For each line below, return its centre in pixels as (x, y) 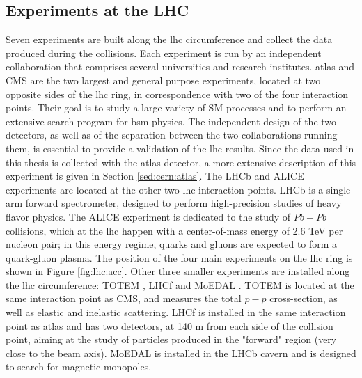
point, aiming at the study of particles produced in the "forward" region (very (171, 339)
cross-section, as (304, 298)
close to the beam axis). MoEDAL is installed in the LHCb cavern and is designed (181, 353)
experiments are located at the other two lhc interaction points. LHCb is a (165, 189)
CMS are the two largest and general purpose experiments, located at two (163, 80)
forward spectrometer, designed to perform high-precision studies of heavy (183, 203)
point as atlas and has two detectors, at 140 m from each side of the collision (170, 325)
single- (340, 189)
